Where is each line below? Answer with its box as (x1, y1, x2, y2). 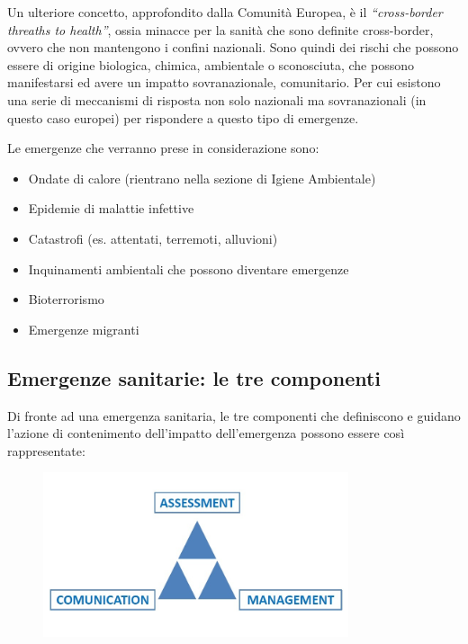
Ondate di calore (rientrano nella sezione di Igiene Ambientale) (28, 168, 376, 187)
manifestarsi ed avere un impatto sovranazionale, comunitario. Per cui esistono (7, 73, 441, 92)
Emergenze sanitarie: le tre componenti (7, 363, 382, 391)
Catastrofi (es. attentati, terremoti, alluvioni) (28, 228, 278, 247)
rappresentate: (7, 441, 85, 460)
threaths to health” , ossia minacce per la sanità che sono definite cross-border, (7, 20, 434, 39)
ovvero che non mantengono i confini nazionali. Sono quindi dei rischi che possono (7, 38, 459, 57)
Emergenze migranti (28, 319, 139, 338)
